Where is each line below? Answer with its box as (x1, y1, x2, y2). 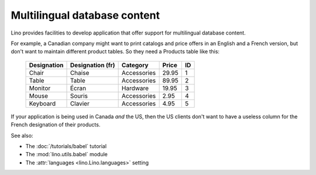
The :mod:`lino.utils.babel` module (25, 151, 108, 158)
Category (121, 61, 149, 69)
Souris (70, 91, 88, 99)
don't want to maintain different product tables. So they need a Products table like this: (11, 48, 219, 55)
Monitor (29, 84, 51, 92)
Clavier (70, 99, 90, 108)
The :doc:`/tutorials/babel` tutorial (25, 142, 107, 149)
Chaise (70, 68, 90, 77)
